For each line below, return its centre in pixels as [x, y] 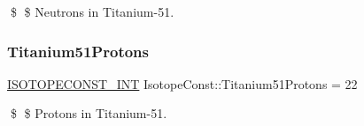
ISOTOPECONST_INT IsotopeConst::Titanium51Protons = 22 [182, 83]
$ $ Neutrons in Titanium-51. [92, 11]
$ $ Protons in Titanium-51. [89, 113]
